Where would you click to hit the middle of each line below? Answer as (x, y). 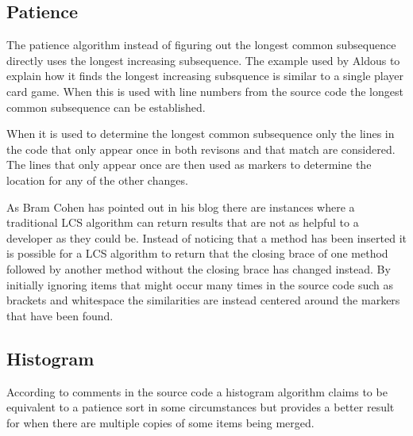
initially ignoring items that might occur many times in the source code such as (200, 284)
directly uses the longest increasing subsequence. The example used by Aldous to (203, 60)
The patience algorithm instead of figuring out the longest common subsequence (201, 45)
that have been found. (60, 315)
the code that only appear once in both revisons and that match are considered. (201, 149)
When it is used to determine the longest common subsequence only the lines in (201, 134)
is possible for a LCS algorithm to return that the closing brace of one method (197, 253)
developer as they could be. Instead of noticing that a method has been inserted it (206, 237)
